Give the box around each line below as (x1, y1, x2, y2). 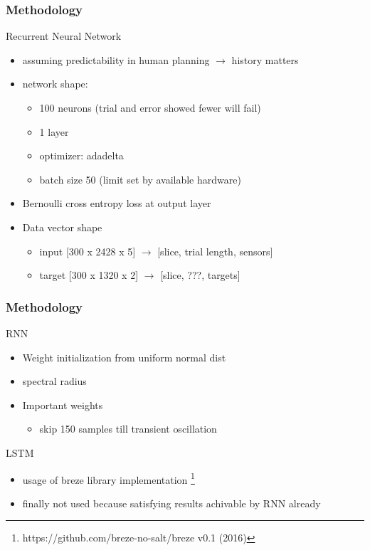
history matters (231, 52, 299, 67)
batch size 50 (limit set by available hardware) (39, 171, 241, 186)
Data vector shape (22, 219, 102, 234)
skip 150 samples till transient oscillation (39, 421, 217, 436)
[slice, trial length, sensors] (157, 243, 273, 258)
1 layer (39, 124, 69, 139)
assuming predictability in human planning (22, 52, 210, 67)
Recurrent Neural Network (6, 28, 122, 43)
